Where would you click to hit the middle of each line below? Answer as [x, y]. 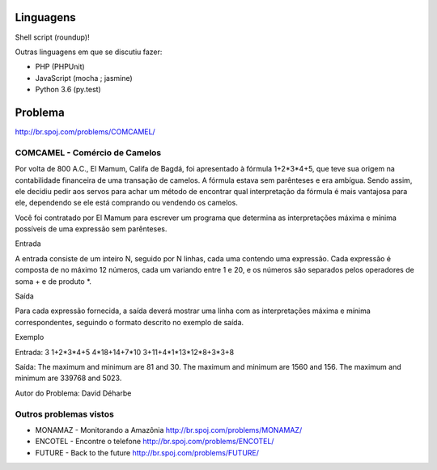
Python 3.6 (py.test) [68, 90]
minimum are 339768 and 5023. [68, 378]
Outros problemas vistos [65, 414]
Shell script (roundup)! [52, 37]
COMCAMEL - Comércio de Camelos [88, 152]
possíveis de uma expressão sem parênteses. [91, 229]
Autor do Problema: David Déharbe [73, 393]
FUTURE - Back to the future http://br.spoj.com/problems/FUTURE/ [147, 452]
